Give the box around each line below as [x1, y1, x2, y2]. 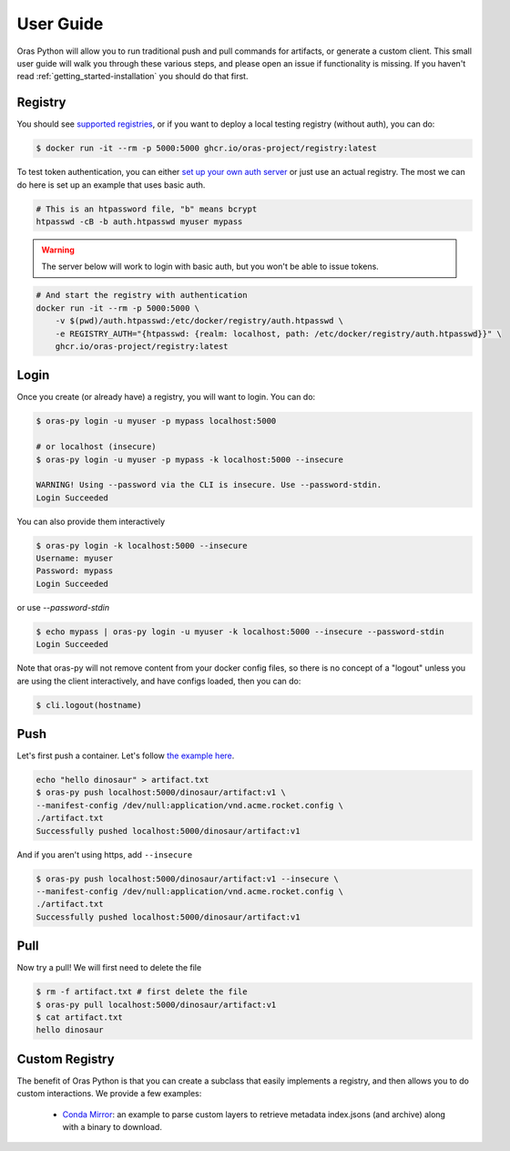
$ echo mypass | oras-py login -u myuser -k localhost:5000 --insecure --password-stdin [36, 626, 445, 637]
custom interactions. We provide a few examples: [16, 1088, 202, 1099]
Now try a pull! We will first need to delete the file [16, 962, 202, 973]
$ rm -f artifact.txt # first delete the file [36, 987, 248, 997]
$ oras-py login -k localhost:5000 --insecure [36, 540, 248, 550]
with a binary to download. [62, 1122, 163, 1133]
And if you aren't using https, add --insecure [16, 848, 193, 860]
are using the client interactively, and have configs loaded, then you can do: [16, 675, 301, 686]
